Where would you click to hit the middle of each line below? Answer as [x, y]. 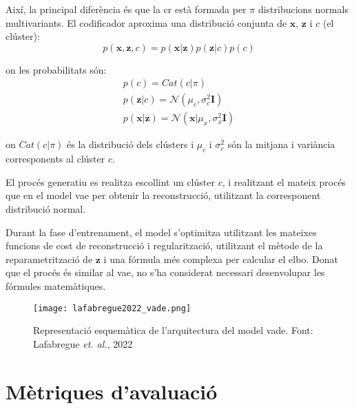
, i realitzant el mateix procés [284, 181]
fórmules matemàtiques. [56, 286]
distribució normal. [46, 209]
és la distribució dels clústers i [131, 144]
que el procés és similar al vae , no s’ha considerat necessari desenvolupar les [165, 272]
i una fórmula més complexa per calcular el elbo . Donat [221, 259]
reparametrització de [49, 259]
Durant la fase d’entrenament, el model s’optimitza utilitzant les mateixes [161, 232]
